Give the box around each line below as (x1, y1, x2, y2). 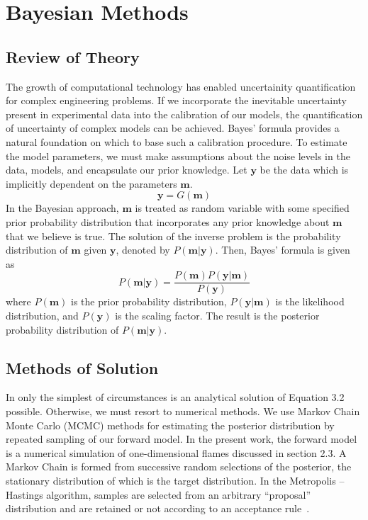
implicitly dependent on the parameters (6, 176, 177, 191)
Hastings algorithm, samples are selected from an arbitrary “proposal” (6, 487, 311, 502)
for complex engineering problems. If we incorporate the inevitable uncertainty (6, 93, 347, 108)
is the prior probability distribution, (71, 294, 227, 309)
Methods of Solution (6, 356, 159, 378)
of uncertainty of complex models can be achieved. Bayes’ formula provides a (6, 120, 340, 135)
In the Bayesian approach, (6, 200, 119, 215)
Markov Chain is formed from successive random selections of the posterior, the (6, 459, 352, 474)
